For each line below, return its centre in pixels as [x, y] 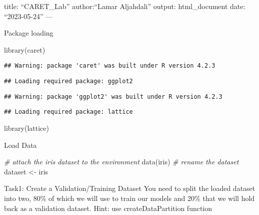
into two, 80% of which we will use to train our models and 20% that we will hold [129, 198]
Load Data [20, 145]
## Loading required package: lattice [68, 112]
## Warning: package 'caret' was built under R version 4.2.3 [110, 66]
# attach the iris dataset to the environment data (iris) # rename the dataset [121, 162]
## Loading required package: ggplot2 [68, 81]
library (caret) [25, 49]
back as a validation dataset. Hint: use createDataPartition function [108, 208]
